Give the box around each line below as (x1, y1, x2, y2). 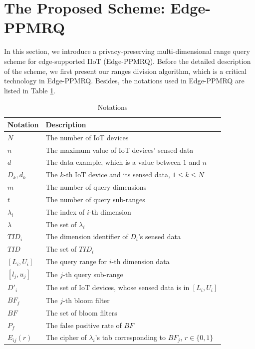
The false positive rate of (45, 320, 122, 330)
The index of (45, 206, 85, 217)
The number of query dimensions (45, 182, 147, 192)
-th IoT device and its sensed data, (63, 169, 170, 180)
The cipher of (45, 332, 87, 343)
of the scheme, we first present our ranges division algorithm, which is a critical (4, 65, 247, 76)
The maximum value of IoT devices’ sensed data (45, 144, 194, 155)
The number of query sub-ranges (45, 194, 145, 204)
